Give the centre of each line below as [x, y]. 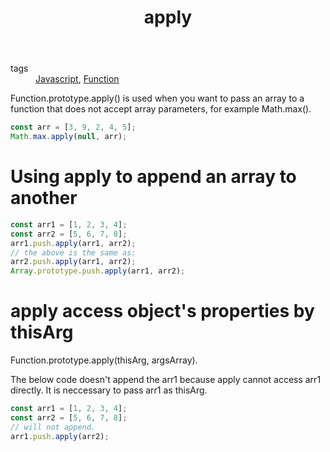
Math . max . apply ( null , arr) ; [69, 137]
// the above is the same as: [73, 252]
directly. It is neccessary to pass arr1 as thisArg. [109, 390]
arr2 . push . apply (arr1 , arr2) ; [73, 262]
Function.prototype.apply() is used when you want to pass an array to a [157, 98]
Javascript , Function [77, 79]
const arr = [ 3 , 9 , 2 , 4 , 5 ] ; [73, 127]
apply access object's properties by [162, 311]
